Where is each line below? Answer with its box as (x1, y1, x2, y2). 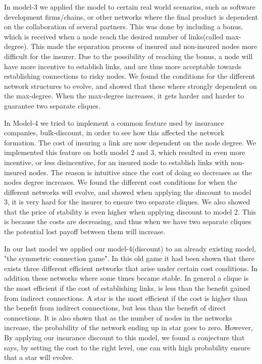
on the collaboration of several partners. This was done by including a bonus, (4, 21, 243, 32)
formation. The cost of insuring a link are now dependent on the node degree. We (4, 137, 256, 147)
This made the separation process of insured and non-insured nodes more (30, 41, 257, 51)
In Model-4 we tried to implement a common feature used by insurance (4, 117, 224, 128)
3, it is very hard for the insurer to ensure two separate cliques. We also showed (4, 196, 250, 207)
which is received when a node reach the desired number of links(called (4, 31, 224, 41)
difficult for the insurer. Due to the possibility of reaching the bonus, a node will (4, 50, 253, 61)
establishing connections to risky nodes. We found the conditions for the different (4, 71, 255, 81)
